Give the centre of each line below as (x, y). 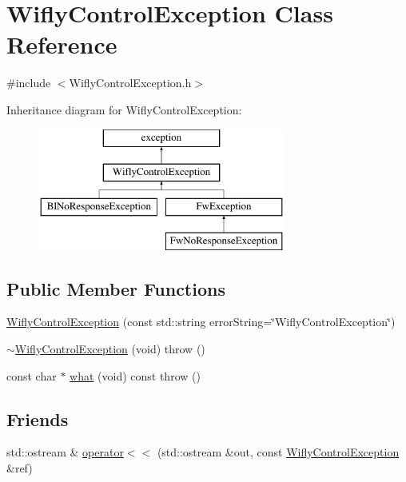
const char (32, 375)
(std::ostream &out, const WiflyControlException (278, 452)
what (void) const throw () (135, 375)
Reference (62, 44)
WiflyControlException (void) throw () (110, 349)
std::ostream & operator (65, 452)
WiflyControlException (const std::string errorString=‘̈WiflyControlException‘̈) (201, 322)
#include (29, 83)
